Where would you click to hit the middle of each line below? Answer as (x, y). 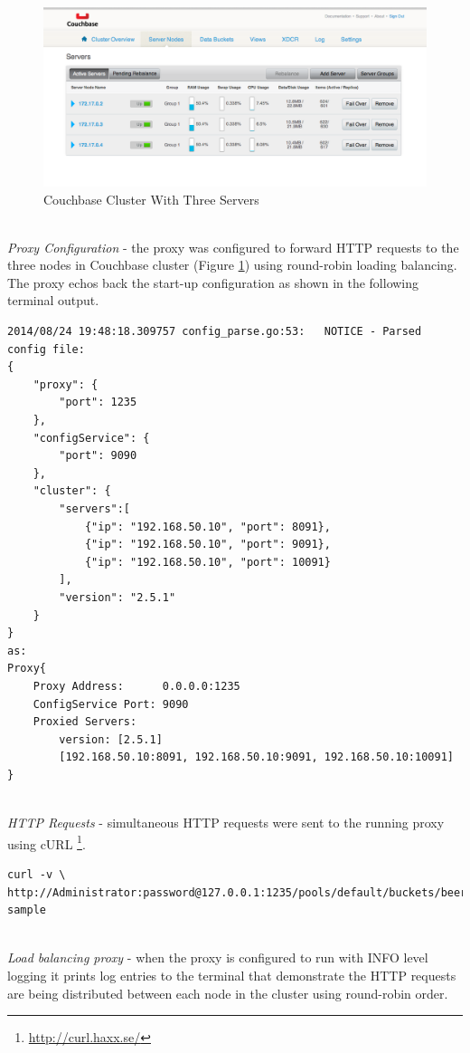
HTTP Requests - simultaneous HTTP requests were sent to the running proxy (226, 823)
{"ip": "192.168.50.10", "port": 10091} (207, 562)
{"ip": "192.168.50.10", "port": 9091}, (207, 545)
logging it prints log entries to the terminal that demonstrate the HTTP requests (232, 975)
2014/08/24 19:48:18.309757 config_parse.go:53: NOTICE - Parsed (215, 332)
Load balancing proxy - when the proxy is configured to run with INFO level (218, 957)
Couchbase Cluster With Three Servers (151, 199)
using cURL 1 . (47, 842)
